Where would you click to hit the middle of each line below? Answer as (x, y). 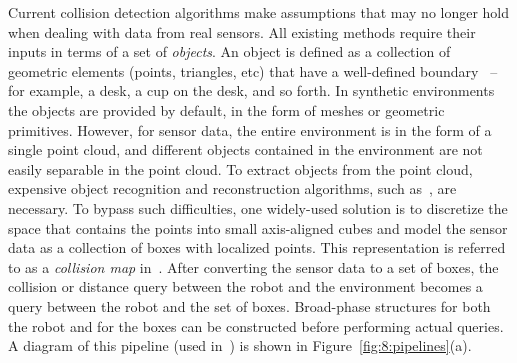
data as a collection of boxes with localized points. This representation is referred (257, 247)
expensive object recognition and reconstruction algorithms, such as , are (232, 188)
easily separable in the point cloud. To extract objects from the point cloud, (240, 168)
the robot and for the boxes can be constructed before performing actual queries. (256, 325)
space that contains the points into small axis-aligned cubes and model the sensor (258, 227)
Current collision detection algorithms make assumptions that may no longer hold (259, 12)
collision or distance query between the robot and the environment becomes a (245, 286)
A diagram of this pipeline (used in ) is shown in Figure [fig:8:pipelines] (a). (240, 345)
